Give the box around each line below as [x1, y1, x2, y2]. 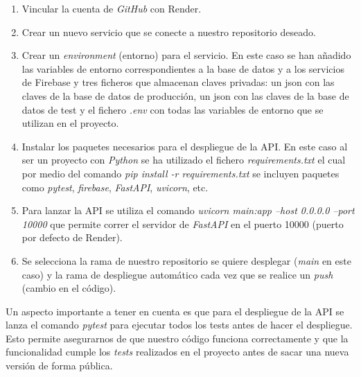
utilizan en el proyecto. [21, 116, 119, 130]
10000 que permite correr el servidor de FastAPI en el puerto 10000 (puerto [21, 216, 344, 231]
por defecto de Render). [21, 230, 123, 245]
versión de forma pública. [6, 358, 113, 373]
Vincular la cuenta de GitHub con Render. [21, 1, 202, 15]
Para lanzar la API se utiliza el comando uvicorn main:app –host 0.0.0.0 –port [21, 203, 355, 218]
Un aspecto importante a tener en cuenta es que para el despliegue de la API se [6, 304, 344, 318]
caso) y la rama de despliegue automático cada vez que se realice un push [21, 267, 333, 281]
